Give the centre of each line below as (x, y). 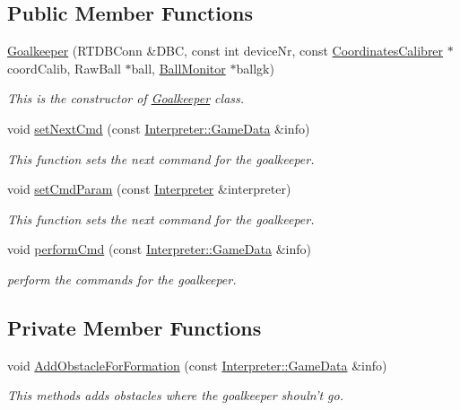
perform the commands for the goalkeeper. (122, 279)
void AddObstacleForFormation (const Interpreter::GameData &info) (197, 365)
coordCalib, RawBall (64, 68)
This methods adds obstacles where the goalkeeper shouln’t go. (176, 395)
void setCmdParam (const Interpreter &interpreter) (149, 189)
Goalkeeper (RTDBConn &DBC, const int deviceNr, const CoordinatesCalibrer (226, 51)
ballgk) (255, 68)
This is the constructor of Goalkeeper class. (126, 98)
